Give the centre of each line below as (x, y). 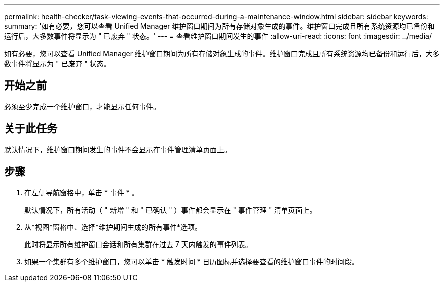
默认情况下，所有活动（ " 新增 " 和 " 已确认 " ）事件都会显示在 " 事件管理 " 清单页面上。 (171, 210)
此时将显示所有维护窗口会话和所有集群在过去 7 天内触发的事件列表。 (138, 244)
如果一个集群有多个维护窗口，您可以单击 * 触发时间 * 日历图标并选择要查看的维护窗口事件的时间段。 (192, 261)
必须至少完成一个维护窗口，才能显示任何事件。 (82, 106)
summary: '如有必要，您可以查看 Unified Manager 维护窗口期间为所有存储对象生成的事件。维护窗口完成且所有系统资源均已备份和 (219, 26)
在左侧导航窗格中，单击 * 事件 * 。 (82, 192)
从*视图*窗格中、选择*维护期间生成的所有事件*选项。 (113, 227)
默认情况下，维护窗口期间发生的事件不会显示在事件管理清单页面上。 (118, 149)
